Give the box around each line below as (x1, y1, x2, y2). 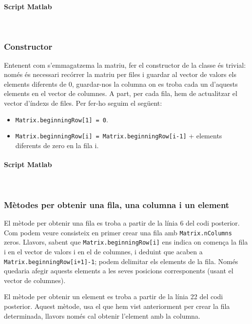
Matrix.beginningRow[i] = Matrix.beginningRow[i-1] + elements (15, 131, 222, 141)
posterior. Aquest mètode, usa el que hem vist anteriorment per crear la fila (4, 301, 230, 311)
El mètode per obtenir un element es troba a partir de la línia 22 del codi (4, 291, 223, 302)
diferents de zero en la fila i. (15, 140, 99, 150)
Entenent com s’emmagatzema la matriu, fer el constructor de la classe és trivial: (4, 59, 246, 70)
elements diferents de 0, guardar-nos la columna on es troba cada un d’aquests (4, 78, 238, 89)
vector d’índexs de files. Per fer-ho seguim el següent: (4, 97, 162, 108)
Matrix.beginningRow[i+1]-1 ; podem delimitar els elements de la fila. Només (4, 256, 238, 266)
